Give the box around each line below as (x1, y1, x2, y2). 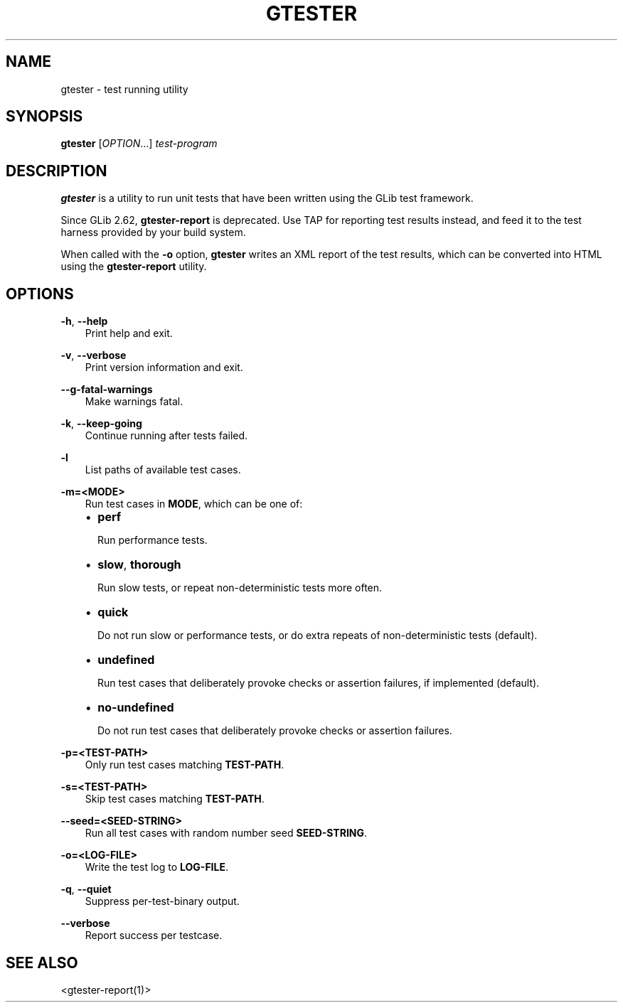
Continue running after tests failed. (85, 429, 248, 442)
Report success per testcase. (85, 929, 223, 942)
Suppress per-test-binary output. (85, 895, 240, 908)
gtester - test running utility (60, 82, 188, 95)
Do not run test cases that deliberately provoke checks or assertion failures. (97, 724, 452, 737)
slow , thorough (97, 557, 181, 572)
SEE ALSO (6, 953, 78, 972)
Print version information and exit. (85, 361, 243, 374)
